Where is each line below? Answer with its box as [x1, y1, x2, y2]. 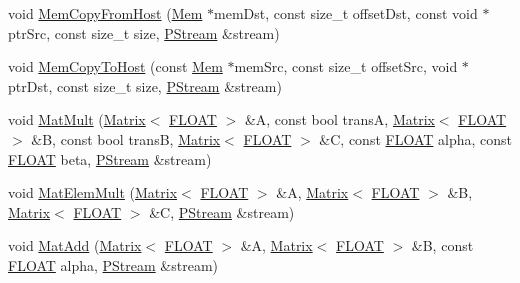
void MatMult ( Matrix [8, 109, 146, 130]
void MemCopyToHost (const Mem [8, 56, 223, 77]
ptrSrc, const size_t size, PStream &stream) [8, 22, 280, 43]
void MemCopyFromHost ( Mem [8, 3, 203, 23]
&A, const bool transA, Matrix [244, 109, 435, 130]
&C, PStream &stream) [149, 201, 295, 222]
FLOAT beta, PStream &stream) [8, 148, 212, 169]
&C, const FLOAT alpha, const [319, 128, 513, 149]
